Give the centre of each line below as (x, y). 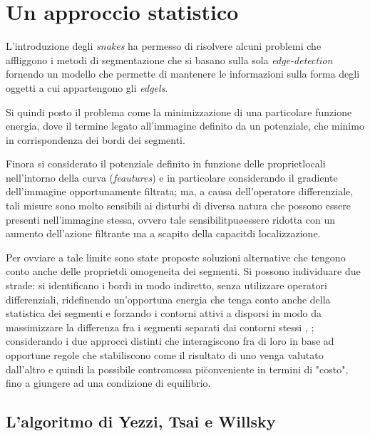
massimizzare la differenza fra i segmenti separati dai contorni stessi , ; (160, 327)
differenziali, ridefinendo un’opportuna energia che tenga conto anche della (168, 299)
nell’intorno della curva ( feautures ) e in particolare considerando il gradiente (172, 177)
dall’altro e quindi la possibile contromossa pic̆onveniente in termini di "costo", (177, 369)
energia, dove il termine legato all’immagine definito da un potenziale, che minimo (185, 126)
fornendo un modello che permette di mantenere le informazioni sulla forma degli (183, 74)
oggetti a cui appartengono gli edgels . (87, 87)
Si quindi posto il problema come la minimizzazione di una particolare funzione (179, 111)
